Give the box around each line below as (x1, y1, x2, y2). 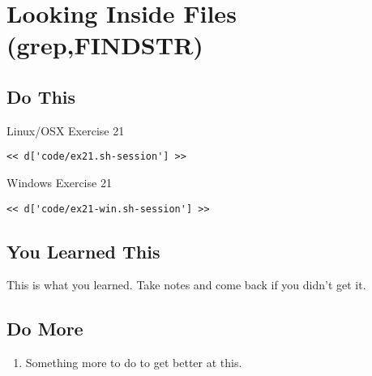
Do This (6, 83, 76, 109)
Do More (6, 316, 83, 341)
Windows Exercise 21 (6, 174, 112, 191)
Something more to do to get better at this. (25, 354, 242, 371)
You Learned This (6, 238, 160, 263)
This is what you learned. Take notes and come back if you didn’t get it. (6, 276, 366, 293)
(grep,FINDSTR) (6, 28, 203, 62)
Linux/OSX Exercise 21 (6, 122, 125, 139)
